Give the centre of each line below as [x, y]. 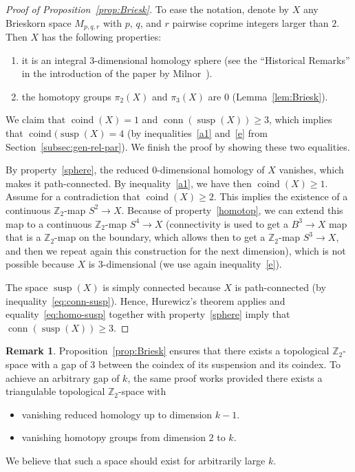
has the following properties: [101, 37]
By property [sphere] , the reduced [77, 170]
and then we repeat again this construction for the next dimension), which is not [176, 250]
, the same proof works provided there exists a [225, 377]
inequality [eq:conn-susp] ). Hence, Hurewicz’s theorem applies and [146, 300]
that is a [23, 237]
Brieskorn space [39, 22]
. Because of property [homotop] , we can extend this [232, 210]
